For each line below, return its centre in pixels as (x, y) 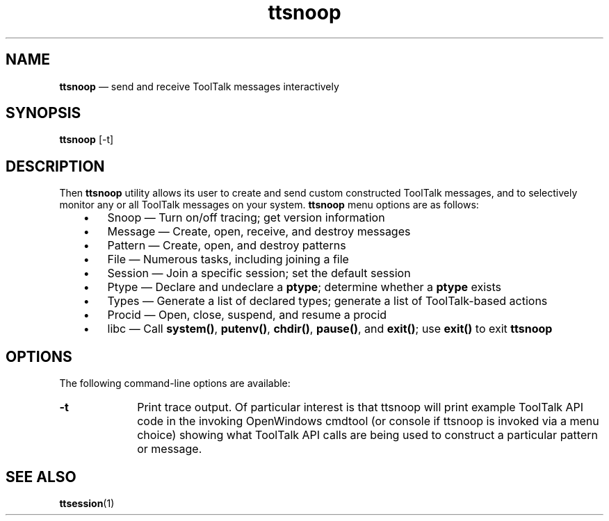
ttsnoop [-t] (87, 140)
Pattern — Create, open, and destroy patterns (227, 246)
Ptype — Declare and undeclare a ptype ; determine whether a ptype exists (304, 287)
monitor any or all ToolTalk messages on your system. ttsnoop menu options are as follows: (269, 205)
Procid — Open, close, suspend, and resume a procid (247, 315)
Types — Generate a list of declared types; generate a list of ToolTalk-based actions (327, 301)
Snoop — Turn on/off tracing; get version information (246, 218)
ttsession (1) (87, 503)
